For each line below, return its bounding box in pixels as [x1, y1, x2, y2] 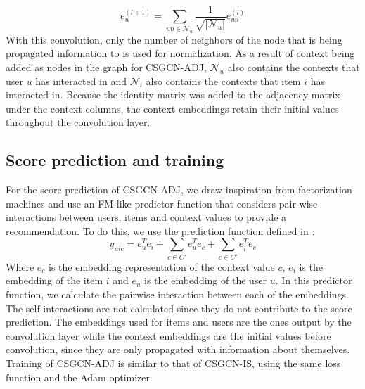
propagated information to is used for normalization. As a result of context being [6, 46, 355, 60]
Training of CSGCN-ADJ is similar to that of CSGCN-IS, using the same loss [6, 355, 341, 370]
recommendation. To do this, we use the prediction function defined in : [6, 223, 315, 238]
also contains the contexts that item [146, 73, 301, 88]
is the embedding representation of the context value [48, 259, 275, 274]
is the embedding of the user [144, 273, 267, 288]
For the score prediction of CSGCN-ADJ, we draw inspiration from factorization [6, 182, 352, 197]
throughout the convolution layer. [6, 115, 151, 129]
